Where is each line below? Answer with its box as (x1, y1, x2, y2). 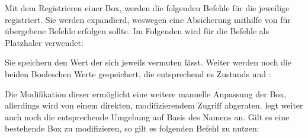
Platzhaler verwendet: (5, 36, 84, 48)
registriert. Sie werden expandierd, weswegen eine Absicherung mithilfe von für (5, 13, 291, 25)
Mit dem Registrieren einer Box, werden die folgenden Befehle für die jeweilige (5, 2, 290, 14)
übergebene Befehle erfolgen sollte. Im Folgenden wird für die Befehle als (5, 25, 269, 37)
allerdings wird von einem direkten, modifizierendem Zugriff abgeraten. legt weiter (5, 99, 303, 111)
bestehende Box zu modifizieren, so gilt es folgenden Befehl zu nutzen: (5, 122, 259, 134)
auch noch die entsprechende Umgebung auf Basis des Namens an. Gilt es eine (5, 110, 290, 123)
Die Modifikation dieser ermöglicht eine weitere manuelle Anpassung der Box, (5, 87, 287, 100)
